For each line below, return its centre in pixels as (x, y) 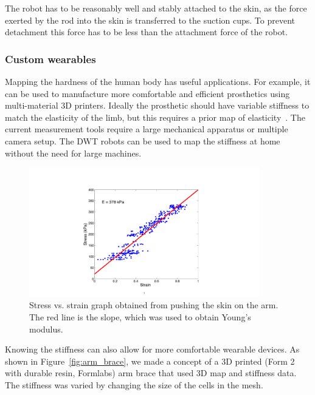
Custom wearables (50, 59)
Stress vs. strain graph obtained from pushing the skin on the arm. (154, 305)
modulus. (46, 329)
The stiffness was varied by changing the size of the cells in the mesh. (134, 384)
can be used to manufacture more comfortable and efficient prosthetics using (147, 93)
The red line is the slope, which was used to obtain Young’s (140, 316)
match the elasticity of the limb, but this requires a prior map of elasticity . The (155, 117)
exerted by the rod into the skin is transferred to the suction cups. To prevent (150, 20)
